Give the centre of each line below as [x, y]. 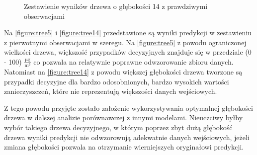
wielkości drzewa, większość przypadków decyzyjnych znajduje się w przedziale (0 [128, 52]
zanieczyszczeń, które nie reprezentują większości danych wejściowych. [111, 91]
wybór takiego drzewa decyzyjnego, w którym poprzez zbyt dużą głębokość [118, 127]
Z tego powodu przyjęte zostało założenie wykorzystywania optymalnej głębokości [128, 108]
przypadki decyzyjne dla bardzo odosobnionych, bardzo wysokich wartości [117, 81]
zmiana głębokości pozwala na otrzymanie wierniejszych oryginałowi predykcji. [124, 147]
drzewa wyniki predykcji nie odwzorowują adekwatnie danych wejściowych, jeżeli [127, 137]
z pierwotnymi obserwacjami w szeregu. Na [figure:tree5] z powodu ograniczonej [125, 42]
